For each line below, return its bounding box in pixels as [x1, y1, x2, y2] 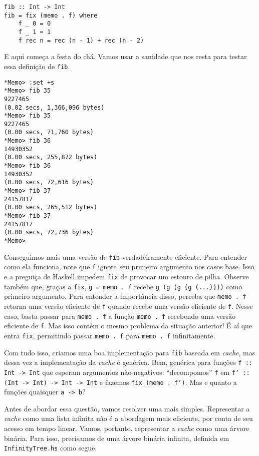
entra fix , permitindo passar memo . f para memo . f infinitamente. [4, 330, 215, 340]
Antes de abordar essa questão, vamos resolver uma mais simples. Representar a [4, 403, 250, 413]
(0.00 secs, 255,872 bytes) [4, 154, 98, 161]
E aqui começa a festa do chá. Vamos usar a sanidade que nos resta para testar [4, 51, 247, 62]
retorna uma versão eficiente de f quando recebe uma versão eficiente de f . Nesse [4, 300, 253, 311]
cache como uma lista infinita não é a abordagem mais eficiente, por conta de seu [4, 413, 253, 423]
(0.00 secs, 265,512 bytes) [4, 204, 98, 211]
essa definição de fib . [4, 61, 70, 71]
